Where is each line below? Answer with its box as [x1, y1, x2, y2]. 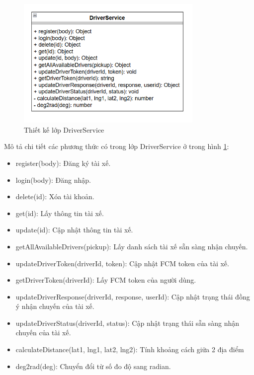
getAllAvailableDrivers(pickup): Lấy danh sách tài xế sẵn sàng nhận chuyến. [15, 241, 248, 251]
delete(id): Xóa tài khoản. [15, 191, 94, 202]
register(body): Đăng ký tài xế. [15, 157, 111, 168]
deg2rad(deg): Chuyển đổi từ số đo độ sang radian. [15, 361, 171, 371]
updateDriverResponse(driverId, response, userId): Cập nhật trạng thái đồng [15, 291, 250, 301]
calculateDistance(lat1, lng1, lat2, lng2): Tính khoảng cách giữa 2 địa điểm [15, 344, 244, 355]
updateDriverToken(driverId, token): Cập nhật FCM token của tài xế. [15, 258, 229, 268]
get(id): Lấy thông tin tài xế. [15, 208, 104, 218]
